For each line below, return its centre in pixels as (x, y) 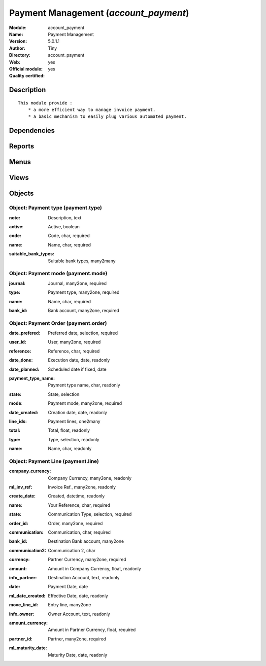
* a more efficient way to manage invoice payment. (92, 110)
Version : (18, 41)
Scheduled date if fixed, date (77, 369)
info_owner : (22, 614)
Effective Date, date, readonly (78, 596)
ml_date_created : (27, 596)
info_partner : (23, 578)
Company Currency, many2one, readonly (90, 478)
